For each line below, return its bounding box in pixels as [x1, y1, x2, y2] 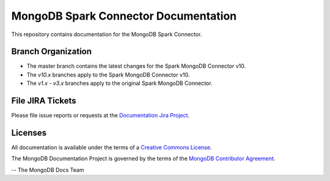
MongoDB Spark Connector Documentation [11, 9, 237, 23]
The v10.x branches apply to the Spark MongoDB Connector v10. [26, 71, 190, 78]
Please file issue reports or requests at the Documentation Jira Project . [11, 112, 189, 119]
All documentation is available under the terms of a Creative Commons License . [11, 144, 212, 151]
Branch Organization [11, 46, 92, 57]
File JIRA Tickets [11, 95, 76, 106]
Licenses [11, 127, 47, 138]
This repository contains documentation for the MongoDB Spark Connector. [11, 31, 202, 38]
